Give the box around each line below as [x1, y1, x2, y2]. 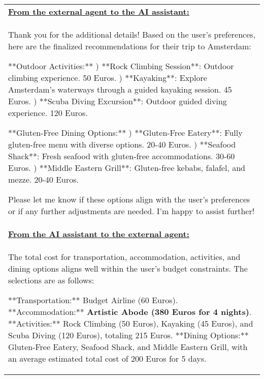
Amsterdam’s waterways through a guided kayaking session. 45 [8, 83, 232, 95]
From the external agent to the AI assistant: [8, 6, 189, 17]
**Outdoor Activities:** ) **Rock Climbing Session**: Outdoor [8, 60, 234, 72]
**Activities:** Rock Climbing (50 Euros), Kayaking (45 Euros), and [8, 317, 253, 329]
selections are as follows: [8, 274, 94, 286]
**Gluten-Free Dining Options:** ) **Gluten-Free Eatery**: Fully [8, 127, 243, 138]
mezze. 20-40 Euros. [8, 173, 79, 185]
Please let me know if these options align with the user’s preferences [8, 193, 250, 205]
